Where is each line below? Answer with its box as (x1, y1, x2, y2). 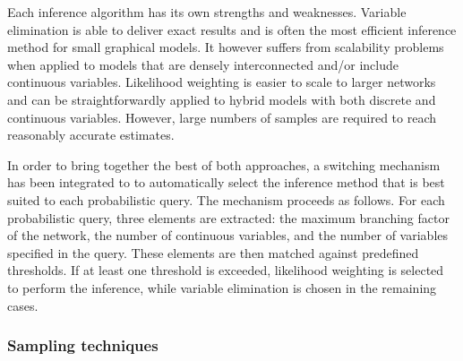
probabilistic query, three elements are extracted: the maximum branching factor (7, 208, 450, 227)
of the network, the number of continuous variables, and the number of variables (7, 226, 448, 245)
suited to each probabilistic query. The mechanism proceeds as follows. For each (7, 190, 445, 209)
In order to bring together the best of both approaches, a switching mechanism (7, 155, 441, 174)
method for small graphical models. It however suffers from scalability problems (7, 38, 444, 56)
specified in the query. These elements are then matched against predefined (7, 243, 419, 262)
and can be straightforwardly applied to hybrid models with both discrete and (7, 90, 436, 108)
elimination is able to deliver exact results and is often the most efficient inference (7, 20, 457, 39)
